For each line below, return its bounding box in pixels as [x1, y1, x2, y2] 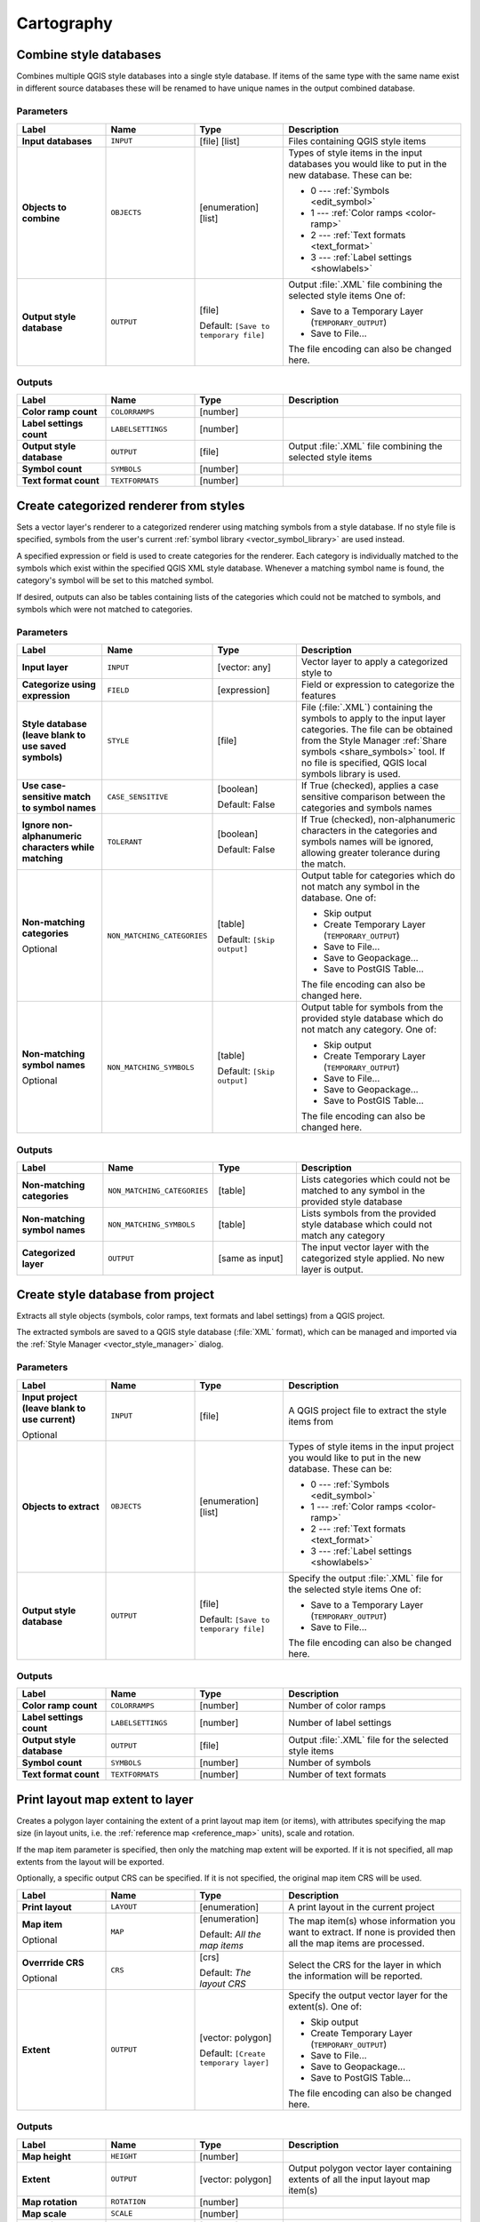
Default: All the [199, 1928, 261, 1940]
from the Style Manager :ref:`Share [300, 734, 448, 747]
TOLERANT [107, 836, 142, 846]
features [300, 690, 337, 702]
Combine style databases [16, 47, 162, 62]
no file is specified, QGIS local [300, 756, 427, 769]
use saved [21, 740, 67, 753]
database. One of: [300, 891, 377, 904]
